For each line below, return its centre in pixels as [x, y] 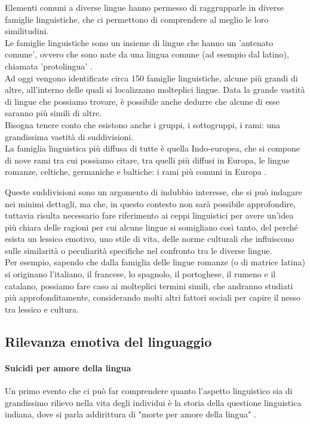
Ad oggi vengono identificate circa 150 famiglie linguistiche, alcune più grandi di [151, 78]
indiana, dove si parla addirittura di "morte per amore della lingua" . [131, 414]
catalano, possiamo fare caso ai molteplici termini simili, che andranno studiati [149, 285]
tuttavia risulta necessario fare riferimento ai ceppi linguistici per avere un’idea [149, 215]
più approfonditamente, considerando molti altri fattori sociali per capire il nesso [153, 297]
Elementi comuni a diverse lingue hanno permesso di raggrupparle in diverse [145, 7]
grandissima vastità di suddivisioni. [69, 136]
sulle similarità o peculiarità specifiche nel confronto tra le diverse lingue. [139, 250]
